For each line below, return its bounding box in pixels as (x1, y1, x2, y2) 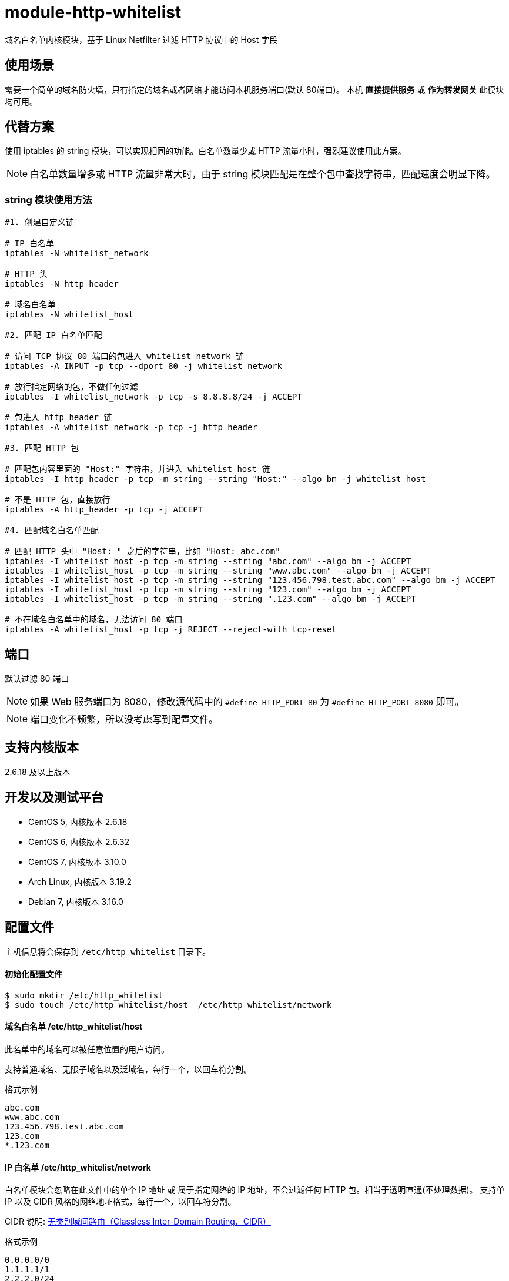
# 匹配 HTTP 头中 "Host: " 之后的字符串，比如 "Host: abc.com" (5, 546, 280, 556)
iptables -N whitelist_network (5, 249, 149, 259)
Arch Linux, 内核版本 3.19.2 (28, 876, 132, 887)
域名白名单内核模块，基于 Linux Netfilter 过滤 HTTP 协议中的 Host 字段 (5, 34, 278, 45)
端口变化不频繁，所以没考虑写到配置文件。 (30, 713, 219, 726)
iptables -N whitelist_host (5, 310, 134, 320)
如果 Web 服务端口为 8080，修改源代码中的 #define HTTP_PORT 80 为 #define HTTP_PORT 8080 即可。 (30, 696, 464, 708)
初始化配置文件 (5, 969, 62, 980)
